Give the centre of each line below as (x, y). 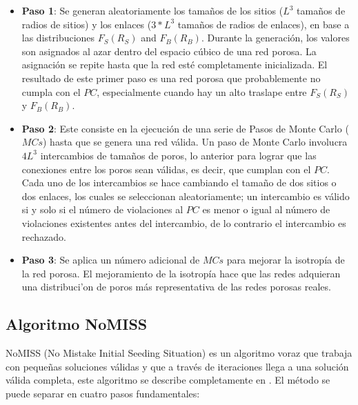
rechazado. (44, 236)
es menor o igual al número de (266, 209)
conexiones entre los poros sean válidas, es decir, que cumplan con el (166, 169)
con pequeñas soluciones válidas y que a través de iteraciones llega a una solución (177, 366)
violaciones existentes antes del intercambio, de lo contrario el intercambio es (184, 223)
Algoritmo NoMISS (77, 324)
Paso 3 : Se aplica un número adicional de (111, 260)
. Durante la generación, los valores (275, 38)
